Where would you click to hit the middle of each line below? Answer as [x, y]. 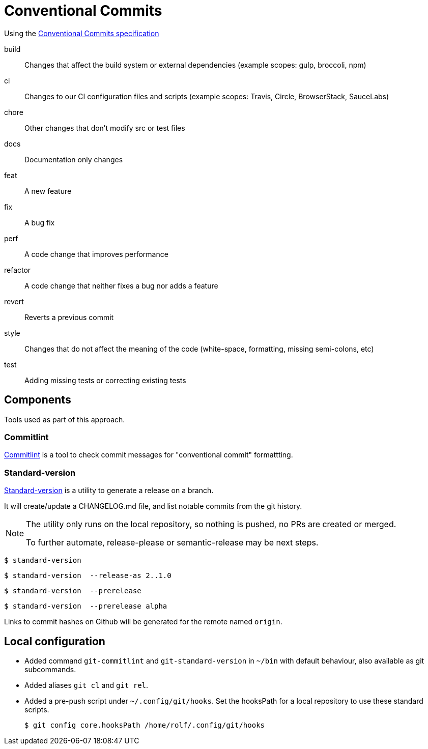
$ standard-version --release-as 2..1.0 [88, 576]
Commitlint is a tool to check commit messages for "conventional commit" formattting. [149, 455]
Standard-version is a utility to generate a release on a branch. [109, 491]
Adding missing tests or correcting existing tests [105, 380]
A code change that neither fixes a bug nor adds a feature [121, 285]
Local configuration [55, 641]
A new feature [48, 191]
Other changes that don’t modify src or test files [105, 128]
